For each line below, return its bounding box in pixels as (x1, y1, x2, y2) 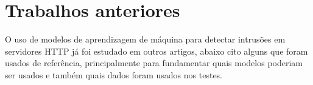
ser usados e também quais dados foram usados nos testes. (5, 68, 223, 81)
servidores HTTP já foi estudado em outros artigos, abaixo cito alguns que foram (5, 44, 308, 57)
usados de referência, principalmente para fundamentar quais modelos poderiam (5, 56, 303, 69)
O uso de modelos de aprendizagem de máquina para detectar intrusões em (5, 33, 286, 46)
